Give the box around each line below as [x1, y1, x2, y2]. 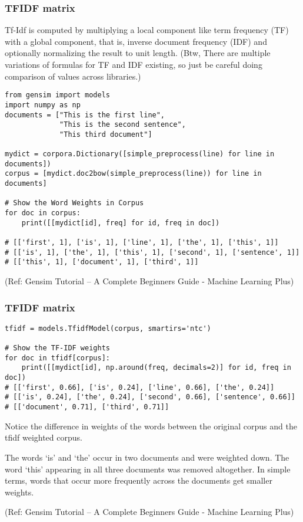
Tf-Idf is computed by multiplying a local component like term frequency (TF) [5, 24, 289, 36]
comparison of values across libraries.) [5, 70, 141, 82]
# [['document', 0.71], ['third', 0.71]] [5, 403, 169, 412]
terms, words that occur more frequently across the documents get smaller [5, 474, 272, 487]
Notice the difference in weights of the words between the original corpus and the [5, 419, 297, 432]
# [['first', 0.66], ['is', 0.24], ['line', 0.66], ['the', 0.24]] [5, 383, 275, 392]
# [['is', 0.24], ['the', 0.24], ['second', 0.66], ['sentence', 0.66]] [5, 393, 295, 402]
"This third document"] [59, 130, 152, 139]
